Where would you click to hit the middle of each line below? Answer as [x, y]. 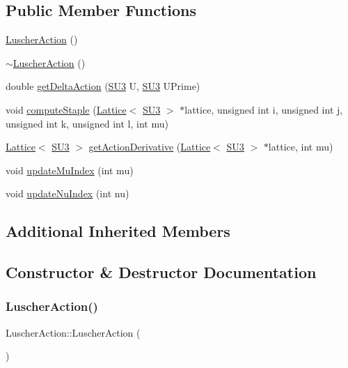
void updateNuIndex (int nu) [68, 193]
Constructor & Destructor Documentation [161, 272]
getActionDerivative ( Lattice [150, 147]
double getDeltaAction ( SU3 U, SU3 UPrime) [103, 86]
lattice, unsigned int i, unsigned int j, [264, 109]
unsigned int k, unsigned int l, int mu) [87, 123]
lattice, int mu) [301, 147]
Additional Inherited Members [118, 231]
